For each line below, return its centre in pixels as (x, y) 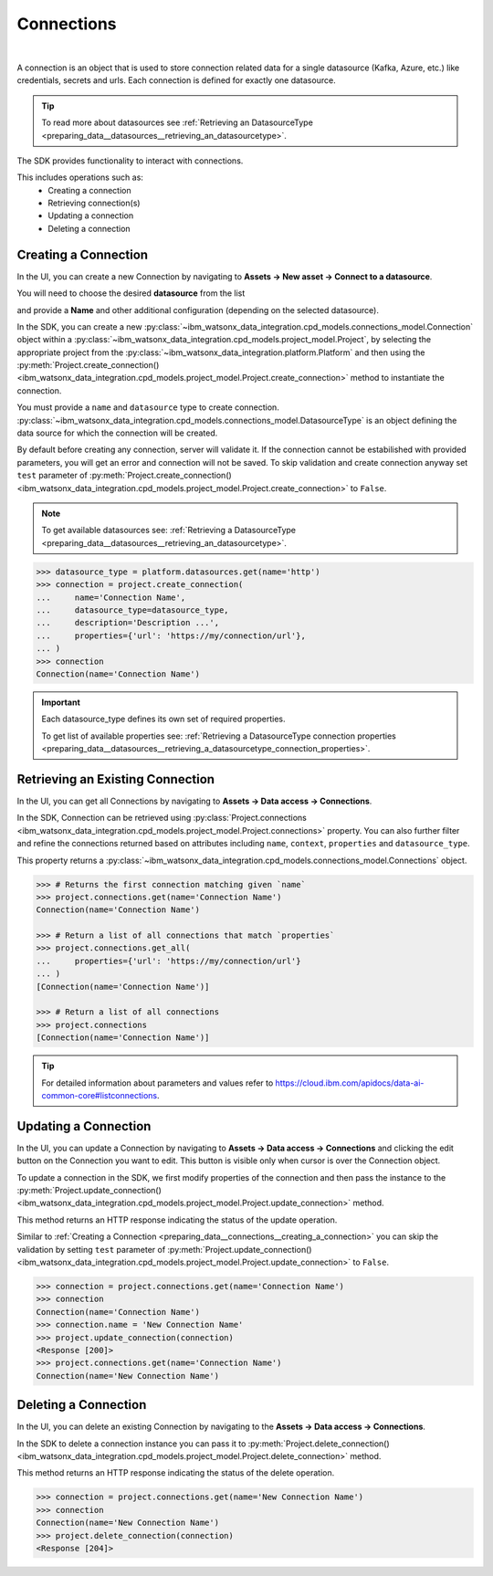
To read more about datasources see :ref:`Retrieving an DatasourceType (178, 122)
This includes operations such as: (80, 177)
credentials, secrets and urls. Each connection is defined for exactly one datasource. (177, 80)
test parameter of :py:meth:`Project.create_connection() (124, 476)
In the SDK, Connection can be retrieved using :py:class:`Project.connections (162, 818)
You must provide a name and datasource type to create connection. (148, 407)
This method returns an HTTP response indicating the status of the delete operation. (176, 1473)
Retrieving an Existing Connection (115, 779)
